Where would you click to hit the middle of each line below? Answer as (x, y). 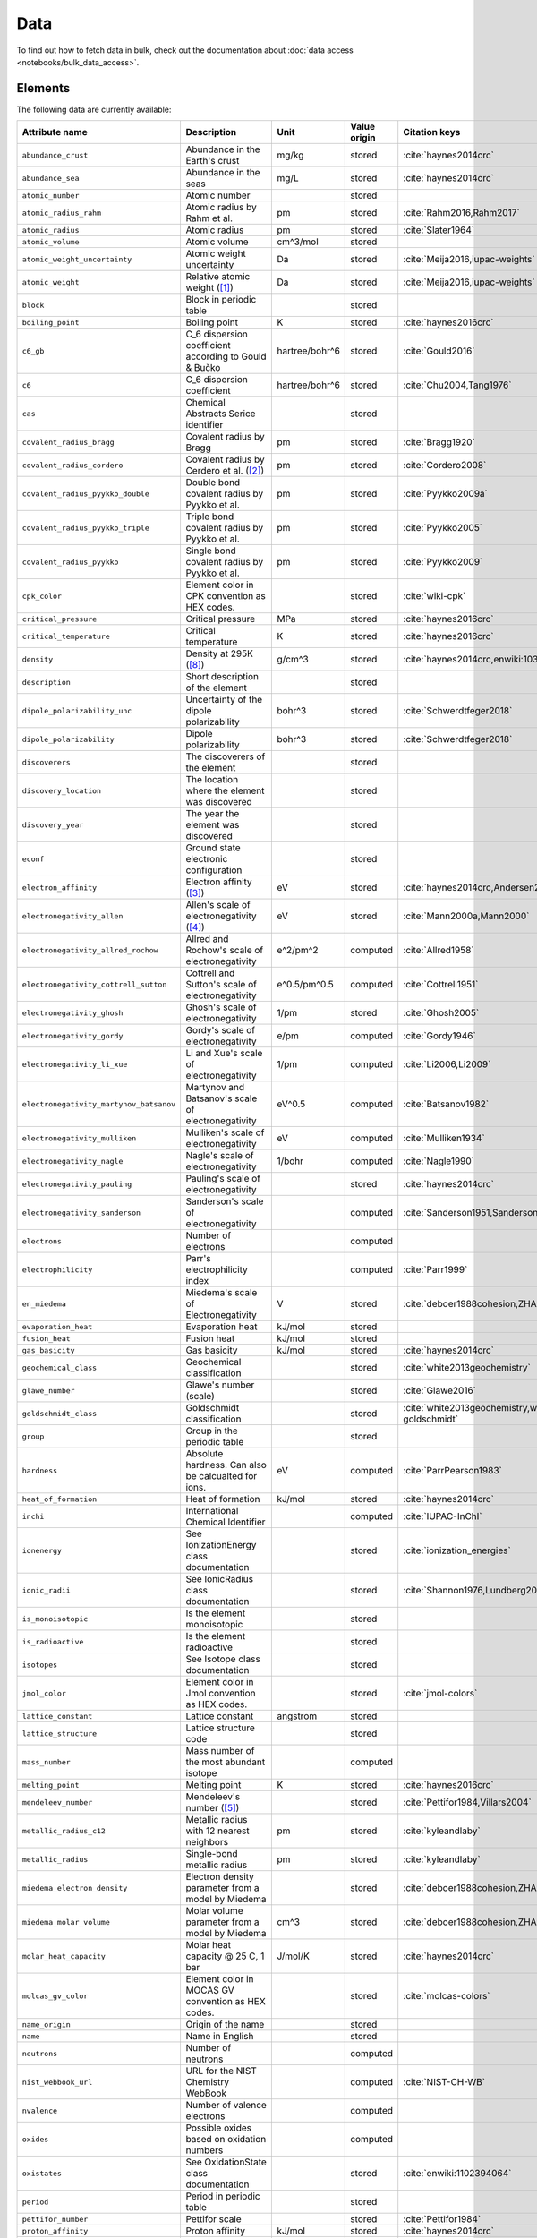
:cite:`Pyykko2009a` (445, 494)
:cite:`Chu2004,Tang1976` (457, 385)
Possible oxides (219, 2128)
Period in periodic (223, 2196)
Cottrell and (210, 973)
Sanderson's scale (225, 1201)
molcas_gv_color (55, 1996)
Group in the (212, 1431)
